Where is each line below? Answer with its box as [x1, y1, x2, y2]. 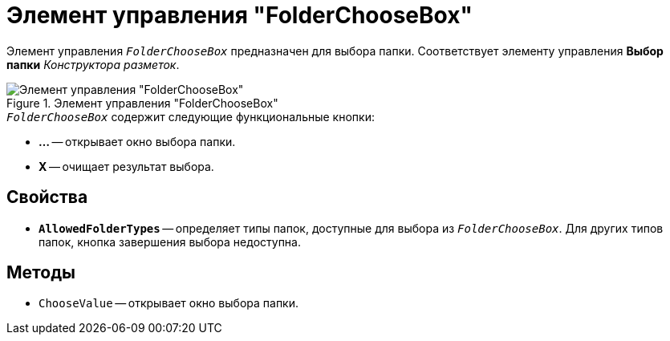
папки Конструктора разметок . [6, 57, 180, 71]
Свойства [6, 187, 88, 208]
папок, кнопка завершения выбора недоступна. [39, 234, 301, 249]
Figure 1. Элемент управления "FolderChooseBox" [6, 95, 278, 110]
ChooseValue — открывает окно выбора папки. [39, 296, 299, 311]
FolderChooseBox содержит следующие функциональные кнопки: [6, 109, 375, 124]
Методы [6, 262, 75, 283]
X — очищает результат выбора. [39, 159, 214, 173]
